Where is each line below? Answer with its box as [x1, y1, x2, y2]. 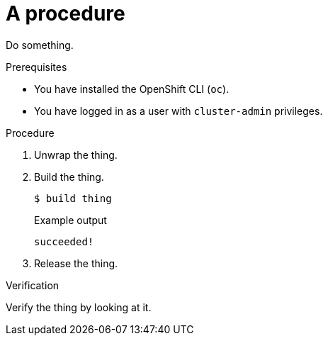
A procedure [6, 1, 125, 26]
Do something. [6, 38, 74, 51]
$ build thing [34, 192, 112, 204]
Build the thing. [34, 170, 104, 183]
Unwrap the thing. [34, 148, 118, 161]
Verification [6, 279, 60, 291]
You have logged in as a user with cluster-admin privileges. [34, 104, 323, 117]
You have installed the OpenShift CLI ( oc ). [34, 82, 230, 95]
